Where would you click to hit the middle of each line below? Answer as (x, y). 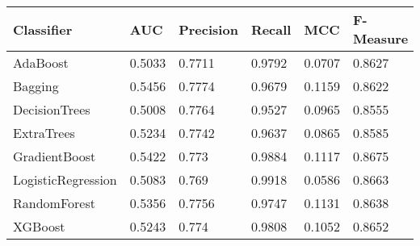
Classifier (43, 29)
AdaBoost (41, 63)
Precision (208, 29)
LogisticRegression (65, 179)
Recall (271, 29)
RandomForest (54, 203)
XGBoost (39, 226)
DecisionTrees (52, 109)
